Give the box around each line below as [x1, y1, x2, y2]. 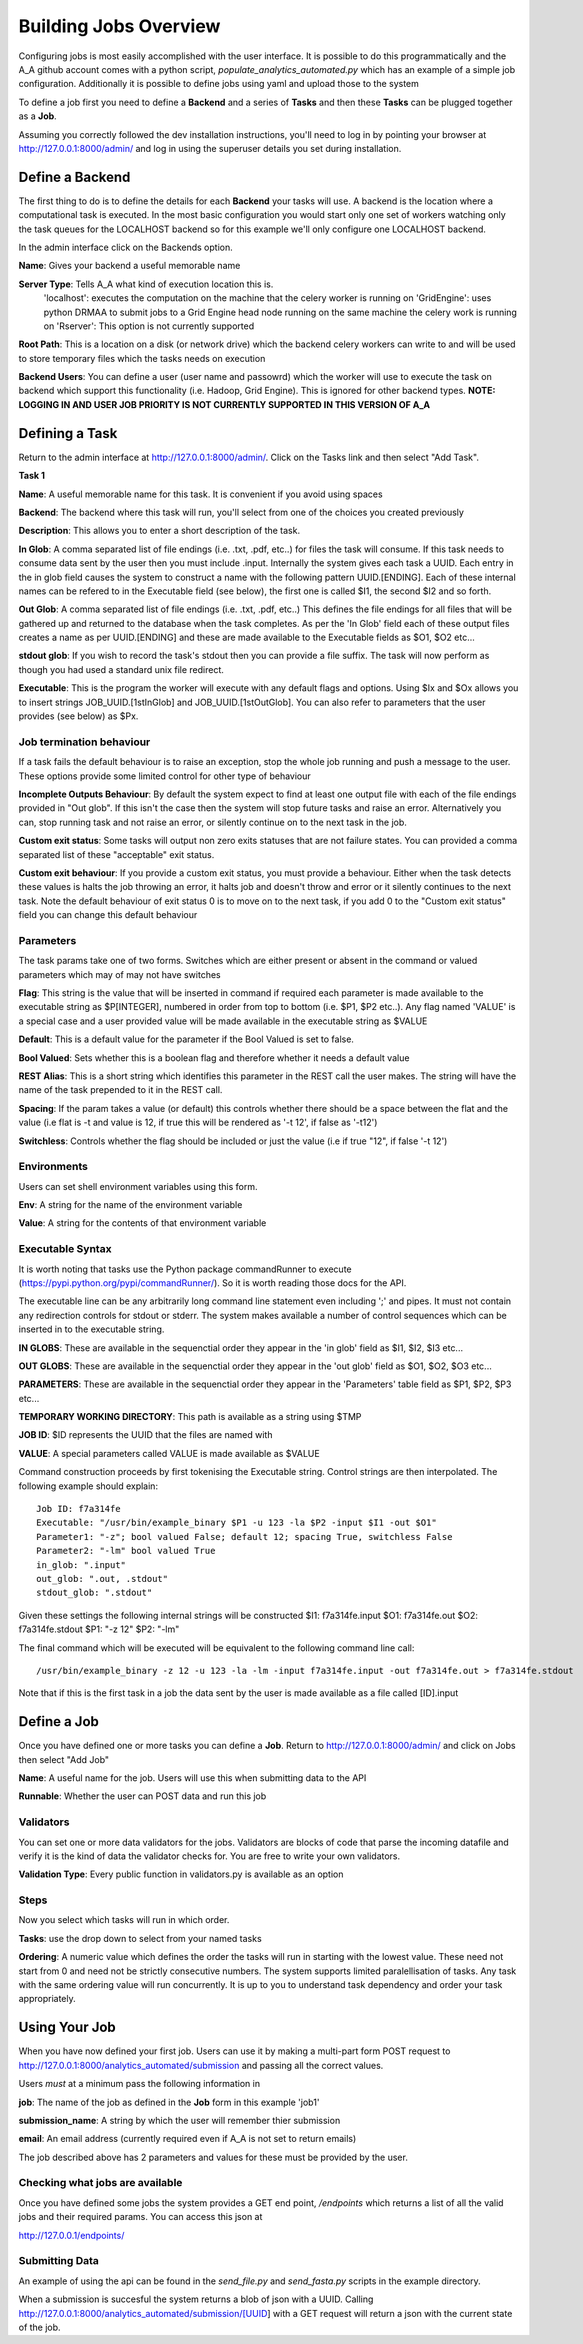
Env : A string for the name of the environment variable [18, 1199, 243, 1211]
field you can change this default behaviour [18, 909, 198, 921]
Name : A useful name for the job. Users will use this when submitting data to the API [18, 1772, 367, 1784]
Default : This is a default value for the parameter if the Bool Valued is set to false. [18, 1033, 355, 1045]
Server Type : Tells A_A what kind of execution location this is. [18, 278, 274, 290]
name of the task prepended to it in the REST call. [18, 1084, 223, 1096]
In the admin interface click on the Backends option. [18, 241, 234, 253]
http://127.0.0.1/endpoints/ [18, 2229, 125, 2241]
